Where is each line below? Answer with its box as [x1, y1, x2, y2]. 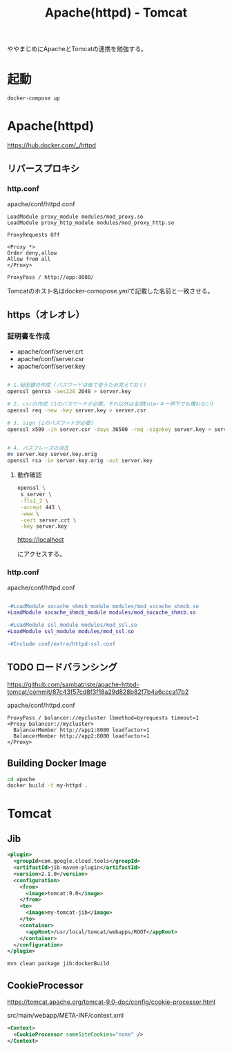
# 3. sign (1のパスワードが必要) [7, 419, 95, 426]
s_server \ [20, 491, 52, 498]
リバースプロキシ [7, 163, 79, 174]
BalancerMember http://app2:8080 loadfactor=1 [13, 732, 150, 740]
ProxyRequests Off [7, 231, 60, 238]
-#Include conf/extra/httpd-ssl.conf [7, 641, 116, 648]
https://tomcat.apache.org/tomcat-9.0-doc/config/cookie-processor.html [7, 998, 215, 1006]
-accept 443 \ [20, 504, 61, 511]
